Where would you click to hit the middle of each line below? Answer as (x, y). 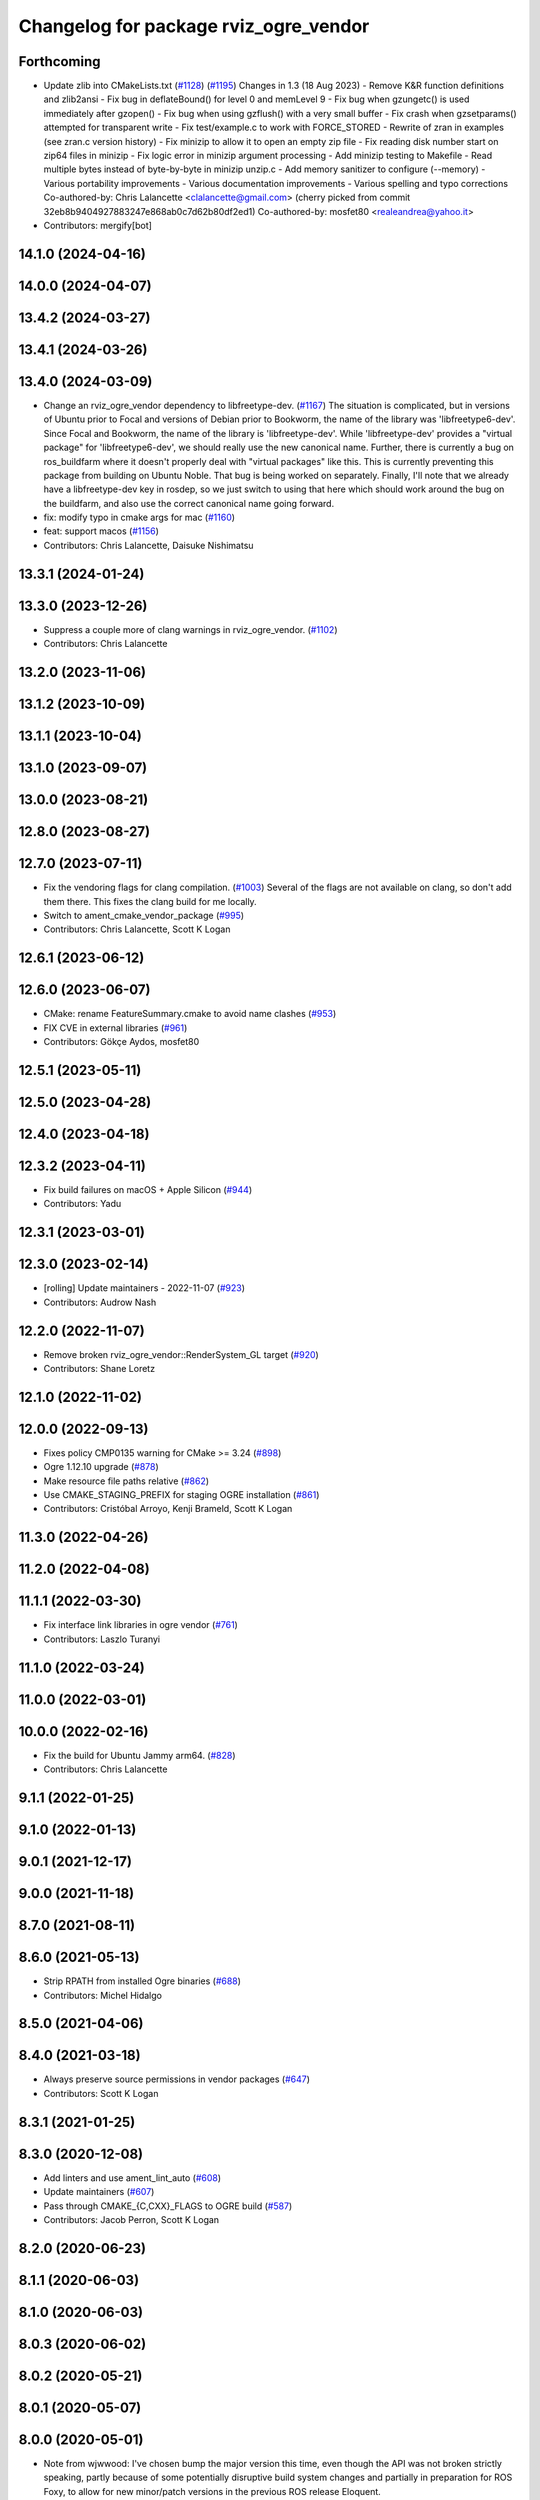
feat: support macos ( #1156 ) (101, 531)
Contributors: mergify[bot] (97, 225)
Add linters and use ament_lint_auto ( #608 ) (132, 2177)
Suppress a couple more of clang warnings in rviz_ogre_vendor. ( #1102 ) (190, 629)
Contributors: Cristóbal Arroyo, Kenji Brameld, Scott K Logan (168, 1509)
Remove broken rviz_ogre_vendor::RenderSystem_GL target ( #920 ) (181, 1354)
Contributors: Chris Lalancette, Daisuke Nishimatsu (148, 545)
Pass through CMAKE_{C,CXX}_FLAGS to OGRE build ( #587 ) (168, 2206)
